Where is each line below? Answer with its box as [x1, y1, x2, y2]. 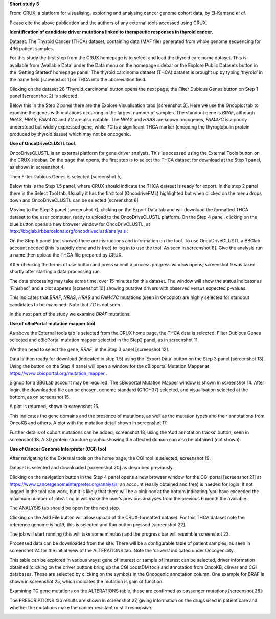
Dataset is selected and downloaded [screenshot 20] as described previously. [9, 464, 174, 471]
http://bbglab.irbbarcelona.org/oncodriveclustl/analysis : [9, 228, 129, 234]
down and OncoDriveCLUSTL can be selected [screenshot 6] [9, 197, 139, 203]
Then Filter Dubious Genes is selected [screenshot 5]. [9, 174, 123, 180]
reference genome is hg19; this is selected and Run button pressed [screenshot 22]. [9, 521, 187, 527]
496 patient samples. [9, 45, 54, 51]
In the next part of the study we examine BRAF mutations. [9, 311, 131, 317]
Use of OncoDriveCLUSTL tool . [9, 140, 76, 146]
